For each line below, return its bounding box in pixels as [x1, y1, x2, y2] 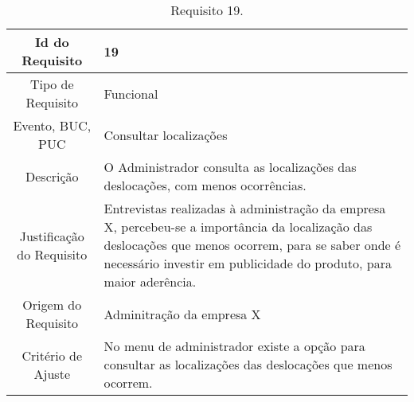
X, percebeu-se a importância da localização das [103, 217, 373, 236]
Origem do [22, 295, 82, 314]
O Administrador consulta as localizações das [103, 158, 357, 176]
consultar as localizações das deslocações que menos [103, 355, 393, 373]
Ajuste [33, 364, 70, 383]
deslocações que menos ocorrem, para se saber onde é [103, 236, 401, 254]
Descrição [25, 166, 79, 185]
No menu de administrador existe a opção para [103, 337, 365, 355]
